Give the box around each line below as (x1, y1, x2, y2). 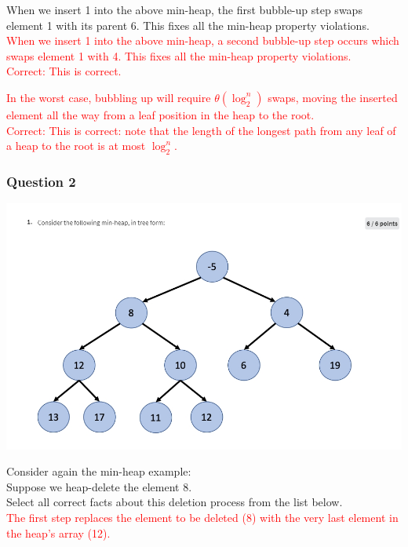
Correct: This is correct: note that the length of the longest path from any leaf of (6, 122, 396, 138)
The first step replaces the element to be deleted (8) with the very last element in (6, 509, 399, 525)
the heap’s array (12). (6, 524, 111, 541)
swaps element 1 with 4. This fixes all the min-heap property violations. (6, 47, 352, 64)
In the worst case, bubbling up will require (6, 89, 211, 105)
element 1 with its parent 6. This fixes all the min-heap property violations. (6, 16, 370, 33)
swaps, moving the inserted (268, 89, 398, 105)
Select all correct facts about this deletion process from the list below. (6, 494, 343, 510)
